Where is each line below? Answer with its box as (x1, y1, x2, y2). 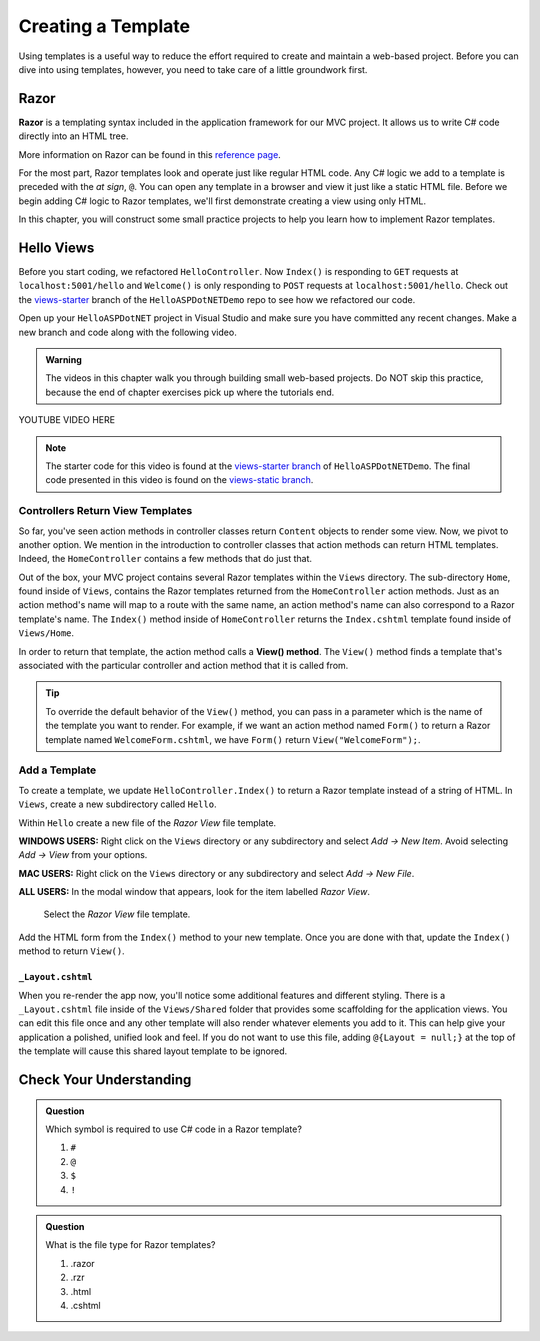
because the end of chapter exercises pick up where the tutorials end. (45, 386, 335, 398)
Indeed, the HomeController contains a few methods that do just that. (18, 553, 313, 565)
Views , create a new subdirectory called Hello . (18, 798, 217, 810)
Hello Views (18, 240, 95, 256)
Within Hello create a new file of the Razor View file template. (18, 816, 277, 829)
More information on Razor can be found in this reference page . (18, 148, 282, 160)
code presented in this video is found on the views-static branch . (45, 474, 314, 486)
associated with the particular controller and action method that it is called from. (18, 660, 349, 672)
